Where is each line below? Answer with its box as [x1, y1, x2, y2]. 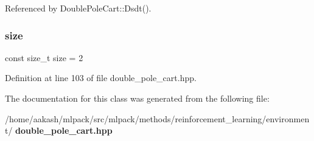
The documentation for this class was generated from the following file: [5, 92, 270, 104]
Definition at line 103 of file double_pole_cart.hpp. [5, 71, 197, 84]
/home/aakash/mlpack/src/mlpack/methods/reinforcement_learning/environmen [5, 112, 310, 125]
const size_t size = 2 [5, 51, 83, 64]
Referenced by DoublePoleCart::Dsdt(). [5, 2, 152, 14]
